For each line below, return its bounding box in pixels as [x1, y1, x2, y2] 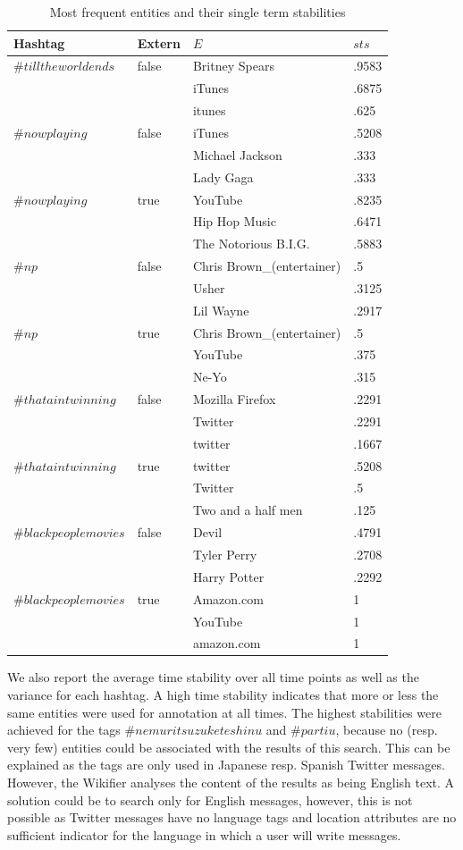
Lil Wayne [192, 300, 249, 319]
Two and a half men [192, 501, 303, 519]
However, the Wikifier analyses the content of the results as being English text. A [7, 773, 455, 792]
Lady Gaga [192, 167, 254, 186]
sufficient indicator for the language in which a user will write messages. [7, 825, 401, 844]
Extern [137, 33, 181, 52]
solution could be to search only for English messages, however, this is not [7, 790, 413, 809]
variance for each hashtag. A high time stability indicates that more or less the [7, 686, 439, 704]
